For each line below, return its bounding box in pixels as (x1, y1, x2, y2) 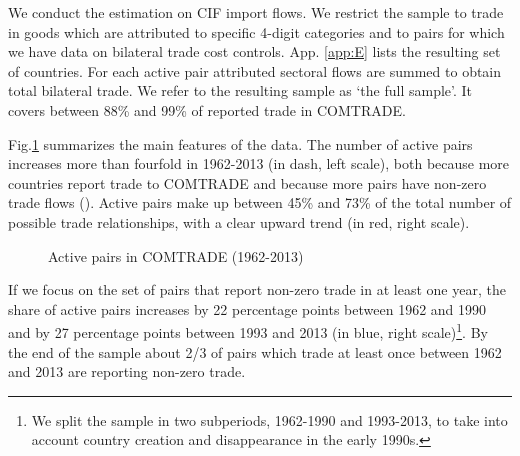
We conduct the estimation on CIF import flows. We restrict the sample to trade (8, 2, 504, 22)
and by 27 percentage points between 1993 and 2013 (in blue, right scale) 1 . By (8, 319, 488, 342)
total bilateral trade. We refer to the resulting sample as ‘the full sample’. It (8, 80, 473, 101)
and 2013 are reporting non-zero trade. (8, 361, 246, 382)
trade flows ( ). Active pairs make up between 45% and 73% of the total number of (8, 192, 512, 213)
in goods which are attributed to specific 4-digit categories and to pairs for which (8, 21, 505, 42)
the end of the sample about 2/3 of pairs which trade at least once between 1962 (8, 341, 502, 362)
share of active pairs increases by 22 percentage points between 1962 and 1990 (8, 298, 487, 319)
